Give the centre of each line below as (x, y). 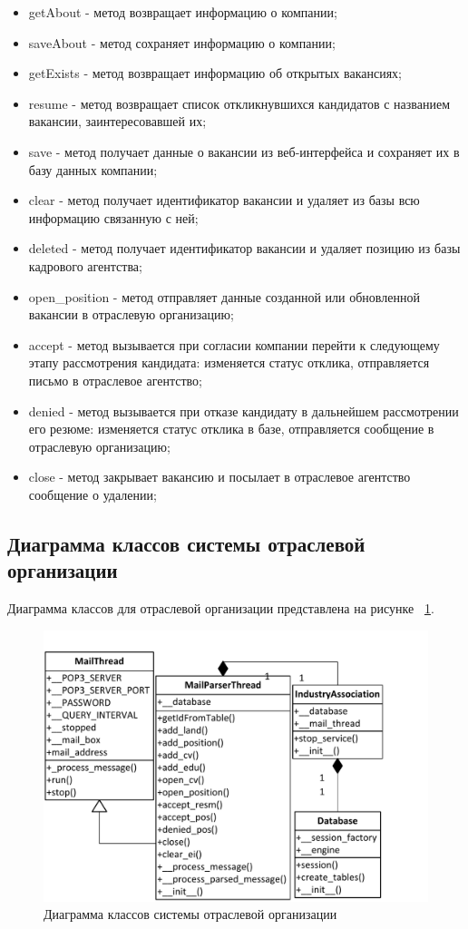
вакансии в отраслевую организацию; (131, 314)
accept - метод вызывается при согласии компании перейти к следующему (234, 344)
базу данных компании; (93, 169)
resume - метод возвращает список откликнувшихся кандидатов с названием (239, 103)
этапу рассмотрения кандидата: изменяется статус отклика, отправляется (229, 362)
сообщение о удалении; (93, 494)
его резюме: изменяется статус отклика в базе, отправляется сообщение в (231, 429)
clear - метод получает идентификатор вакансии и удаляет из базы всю (224, 200)
